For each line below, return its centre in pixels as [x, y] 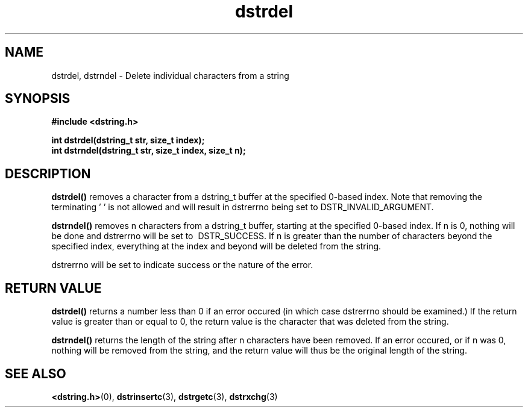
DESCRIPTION [48, 173]
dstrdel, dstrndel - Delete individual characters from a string [170, 75]
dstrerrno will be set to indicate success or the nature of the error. [182, 265]
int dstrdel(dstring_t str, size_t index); [128, 140]
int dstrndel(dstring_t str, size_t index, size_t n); [149, 151]
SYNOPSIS [38, 99]
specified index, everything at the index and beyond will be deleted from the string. [216, 246]
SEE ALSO [36, 373]
